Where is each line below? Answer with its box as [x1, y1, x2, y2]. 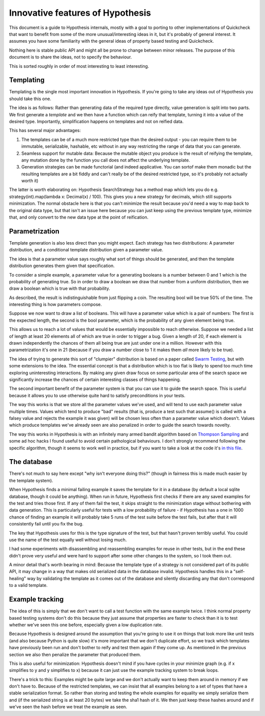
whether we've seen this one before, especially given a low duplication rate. [9, 622, 163, 628]
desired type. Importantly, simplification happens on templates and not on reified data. [9, 118, 184, 124]
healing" [9, 575, 26, 581]
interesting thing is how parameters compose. [9, 302, 102, 307]
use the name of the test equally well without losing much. [9, 537, 127, 543]
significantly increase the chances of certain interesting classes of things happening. [9, 376, 181, 383]
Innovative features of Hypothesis [9, 7, 151, 18]
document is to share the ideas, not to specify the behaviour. [9, 54, 132, 60]
